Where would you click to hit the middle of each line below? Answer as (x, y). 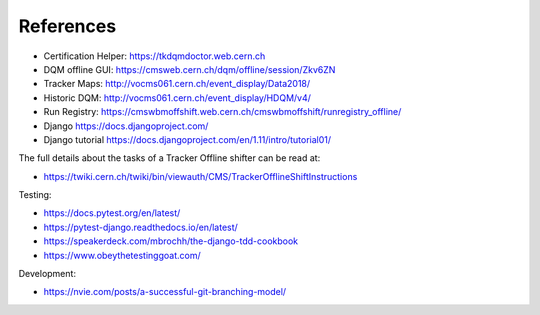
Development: (47, 274)
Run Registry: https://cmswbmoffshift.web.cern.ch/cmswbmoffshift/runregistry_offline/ (222, 112)
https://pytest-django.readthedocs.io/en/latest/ (141, 227)
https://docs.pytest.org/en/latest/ (112, 213)
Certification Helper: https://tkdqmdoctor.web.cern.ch (154, 56)
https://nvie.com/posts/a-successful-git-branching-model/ (165, 292)
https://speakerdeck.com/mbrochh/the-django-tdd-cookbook (171, 241)
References (67, 26)
